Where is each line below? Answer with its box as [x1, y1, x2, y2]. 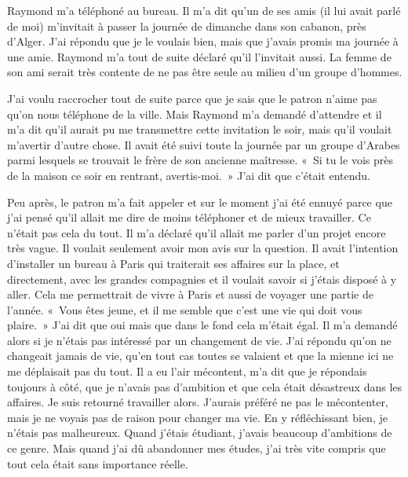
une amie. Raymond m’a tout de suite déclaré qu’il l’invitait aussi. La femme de [7, 48, 392, 64]
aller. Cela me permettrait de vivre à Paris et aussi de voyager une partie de [7, 286, 373, 303]
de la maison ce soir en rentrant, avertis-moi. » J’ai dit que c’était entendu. [7, 167, 370, 183]
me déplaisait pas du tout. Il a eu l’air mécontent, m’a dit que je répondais [7, 363, 367, 380]
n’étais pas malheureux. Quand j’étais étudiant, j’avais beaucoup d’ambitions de [7, 424, 392, 441]
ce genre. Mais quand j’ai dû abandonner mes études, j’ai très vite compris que [7, 440, 386, 457]
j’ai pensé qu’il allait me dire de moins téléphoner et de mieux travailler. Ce [7, 209, 371, 226]
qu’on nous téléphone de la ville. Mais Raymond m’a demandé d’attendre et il [7, 105, 382, 122]
